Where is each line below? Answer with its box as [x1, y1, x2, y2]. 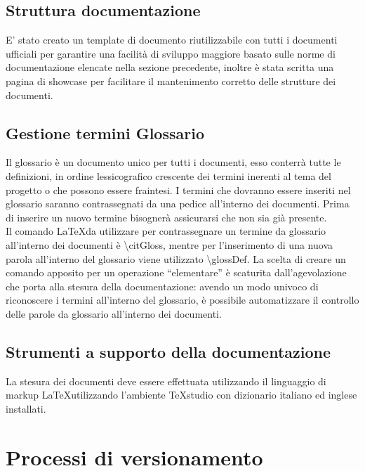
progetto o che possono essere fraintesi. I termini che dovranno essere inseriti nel [6, 182, 351, 197]
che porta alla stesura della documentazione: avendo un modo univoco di [6, 278, 319, 293]
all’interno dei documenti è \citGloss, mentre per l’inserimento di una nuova [6, 237, 333, 252]
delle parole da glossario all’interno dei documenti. [6, 306, 222, 321]
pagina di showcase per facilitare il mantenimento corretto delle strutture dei [6, 73, 336, 88]
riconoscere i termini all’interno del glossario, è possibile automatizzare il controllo [6, 292, 359, 307]
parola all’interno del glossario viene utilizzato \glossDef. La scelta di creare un [6, 251, 346, 266]
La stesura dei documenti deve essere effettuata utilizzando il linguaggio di [6, 373, 326, 388]
